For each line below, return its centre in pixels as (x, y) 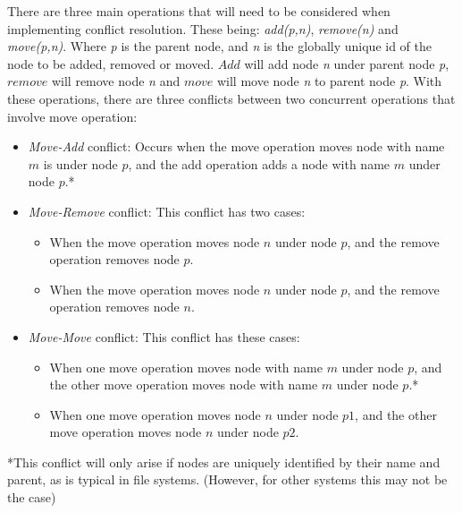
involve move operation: (72, 116)
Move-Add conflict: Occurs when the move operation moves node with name (236, 146)
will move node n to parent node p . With (329, 81)
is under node (80, 163)
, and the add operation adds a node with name (259, 163)
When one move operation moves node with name (186, 367)
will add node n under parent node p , (347, 63)
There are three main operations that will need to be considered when (199, 11)
